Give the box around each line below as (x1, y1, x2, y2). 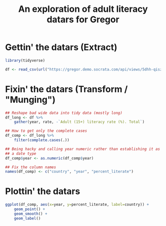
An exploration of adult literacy (18, 3, 148, 15)
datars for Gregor (46, 14, 120, 25)
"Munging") (5, 94, 56, 105)
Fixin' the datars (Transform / (5, 83, 128, 95)
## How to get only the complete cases (5, 128, 87, 134)
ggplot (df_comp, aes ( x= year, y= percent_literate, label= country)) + (5, 202, 149, 207)
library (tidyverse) (5, 58, 45, 63)
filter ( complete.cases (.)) (14, 138, 70, 143)
